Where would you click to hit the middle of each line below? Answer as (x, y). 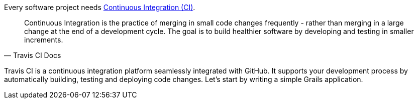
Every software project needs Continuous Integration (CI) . (100, 7)
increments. (44, 40)
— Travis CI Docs (33, 55)
